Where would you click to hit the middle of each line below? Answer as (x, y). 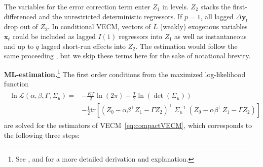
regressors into (140, 36)
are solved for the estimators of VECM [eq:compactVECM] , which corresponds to (128, 125)
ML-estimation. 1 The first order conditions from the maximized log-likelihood (125, 73)
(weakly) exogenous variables (204, 26)
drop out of (21, 26)
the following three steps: (42, 135)
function (17, 84)
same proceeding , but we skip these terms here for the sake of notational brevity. (127, 56)
